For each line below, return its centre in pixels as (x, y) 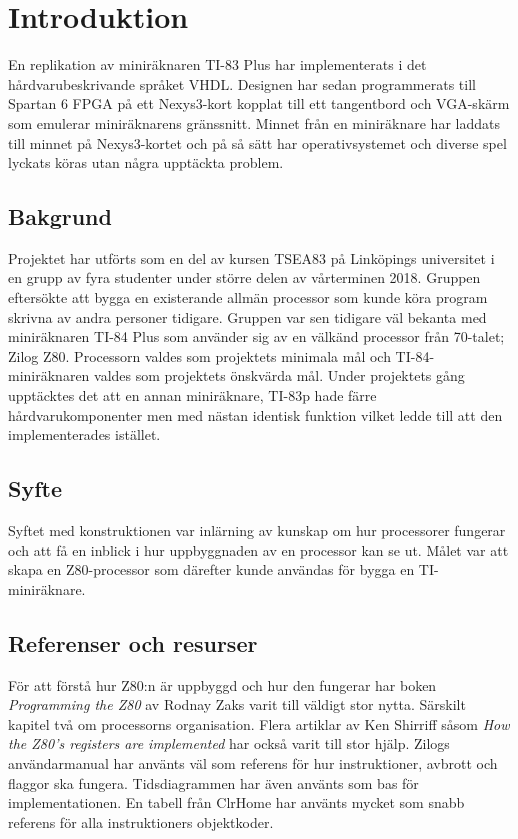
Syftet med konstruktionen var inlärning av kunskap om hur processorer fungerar (257, 530)
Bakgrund (60, 216)
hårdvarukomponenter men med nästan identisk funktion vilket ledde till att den (255, 414)
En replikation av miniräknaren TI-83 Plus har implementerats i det (217, 64)
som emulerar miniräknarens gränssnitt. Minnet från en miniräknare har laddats (254, 122)
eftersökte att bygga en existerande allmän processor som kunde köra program (248, 297)
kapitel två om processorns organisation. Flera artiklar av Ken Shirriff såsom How (259, 723)
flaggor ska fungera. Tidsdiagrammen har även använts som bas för (213, 782)
